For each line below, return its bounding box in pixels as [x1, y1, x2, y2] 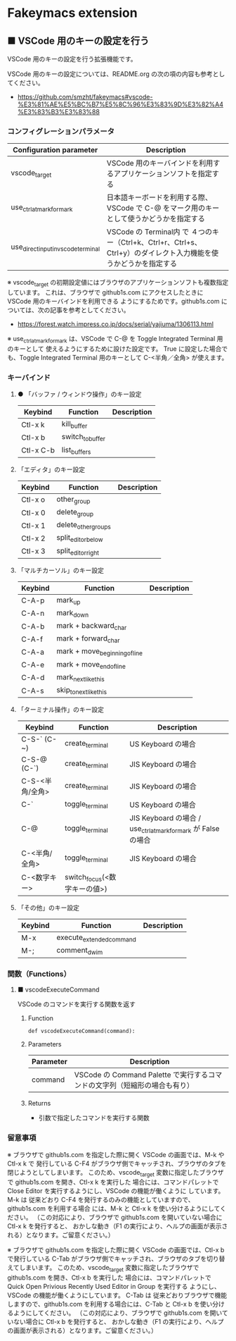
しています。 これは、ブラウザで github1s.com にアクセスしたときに [7, 288, 204, 297]
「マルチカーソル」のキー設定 [17, 566, 104, 574]
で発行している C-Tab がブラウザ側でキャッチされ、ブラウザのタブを [7, 1254, 207, 1263]
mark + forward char [56, 634, 120, 645]
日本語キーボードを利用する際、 [106, 192, 213, 202]
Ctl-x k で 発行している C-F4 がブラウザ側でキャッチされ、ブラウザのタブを [7, 1159, 227, 1168]
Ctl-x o [20, 495, 46, 505]
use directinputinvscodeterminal [11, 242, 100, 253]
